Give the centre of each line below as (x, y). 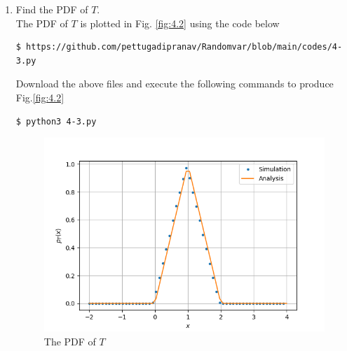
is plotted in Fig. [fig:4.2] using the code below (180, 23)
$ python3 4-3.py (56, 121)
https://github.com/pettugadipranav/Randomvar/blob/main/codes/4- (184, 47)
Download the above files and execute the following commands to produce (175, 84)
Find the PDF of (52, 9)
